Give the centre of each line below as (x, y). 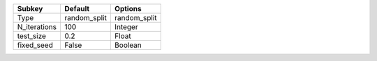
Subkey (30, 9)
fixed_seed (35, 45)
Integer (126, 27)
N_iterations (37, 27)
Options (128, 9)
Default (77, 9)
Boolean (128, 45)
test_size (32, 36)
